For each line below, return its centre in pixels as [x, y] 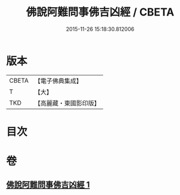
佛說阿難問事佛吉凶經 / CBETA [100, 12]
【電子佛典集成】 [58, 81]
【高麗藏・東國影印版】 [67, 103]
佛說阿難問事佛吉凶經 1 [48, 185]
